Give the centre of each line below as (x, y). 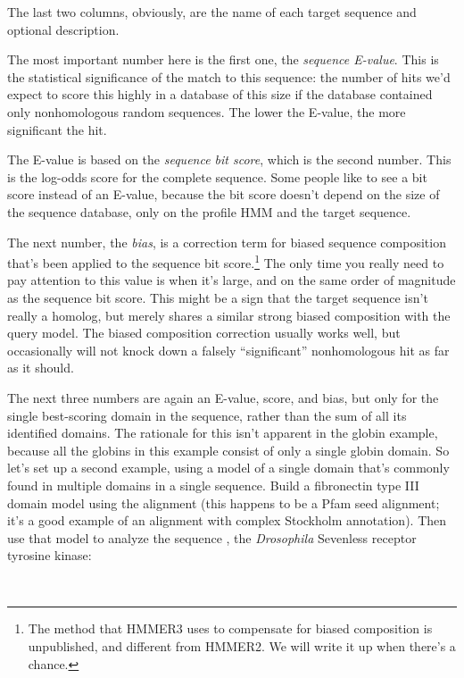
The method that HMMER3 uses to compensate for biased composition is (230, 628)
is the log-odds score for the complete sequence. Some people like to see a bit (217, 176)
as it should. (41, 368)
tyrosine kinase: (50, 555)
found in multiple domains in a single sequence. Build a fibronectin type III (213, 485)
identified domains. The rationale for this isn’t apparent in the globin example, (223, 433)
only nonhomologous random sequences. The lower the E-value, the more (207, 111)
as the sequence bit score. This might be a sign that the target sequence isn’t (218, 297)
